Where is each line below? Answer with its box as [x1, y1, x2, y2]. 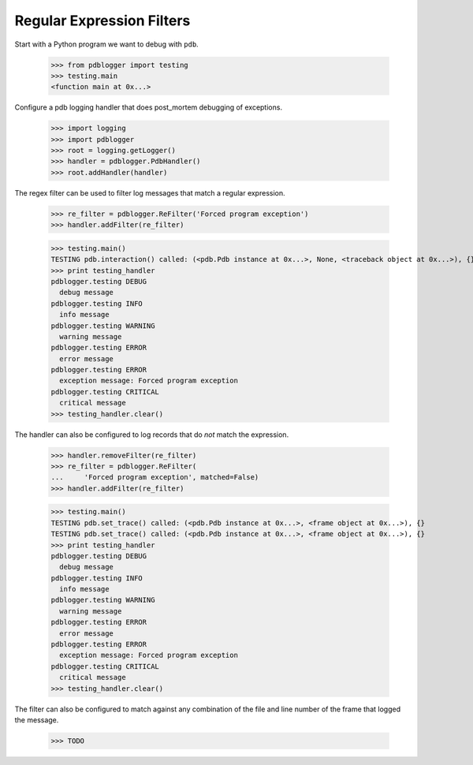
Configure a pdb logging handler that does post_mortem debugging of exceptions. [14, 103, 283, 112]
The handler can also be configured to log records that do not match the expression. [14, 430, 289, 439]
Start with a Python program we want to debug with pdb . [14, 39, 199, 49]
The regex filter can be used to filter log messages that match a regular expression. [14, 188, 285, 197]
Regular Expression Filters [14, 12, 191, 29]
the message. [14, 715, 59, 725]
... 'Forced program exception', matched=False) [50, 473, 259, 482]
